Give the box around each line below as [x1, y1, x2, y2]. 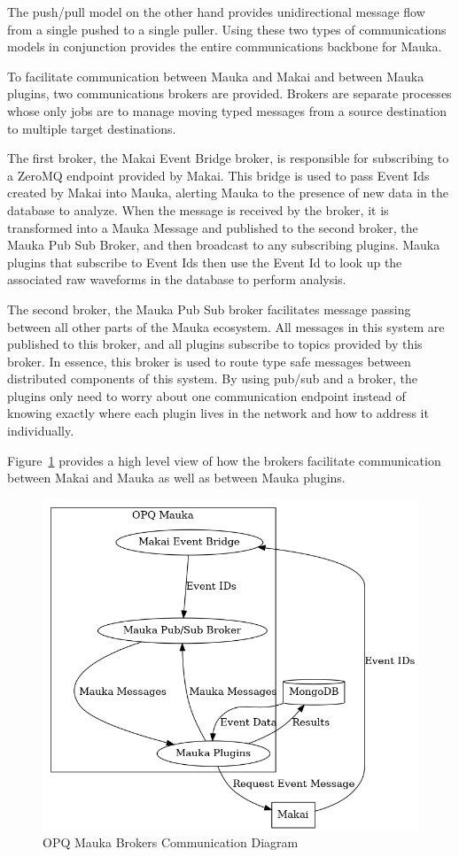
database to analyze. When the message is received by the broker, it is [7, 200, 389, 219]
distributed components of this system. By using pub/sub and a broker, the [7, 369, 417, 388]
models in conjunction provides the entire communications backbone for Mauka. [7, 37, 442, 56]
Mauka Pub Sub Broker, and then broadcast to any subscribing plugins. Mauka [7, 235, 440, 254]
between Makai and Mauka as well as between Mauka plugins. [7, 468, 346, 487]
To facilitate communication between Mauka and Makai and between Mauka [7, 66, 424, 85]
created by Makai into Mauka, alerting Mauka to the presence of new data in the [7, 183, 448, 202]
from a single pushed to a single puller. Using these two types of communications [7, 19, 447, 38]
